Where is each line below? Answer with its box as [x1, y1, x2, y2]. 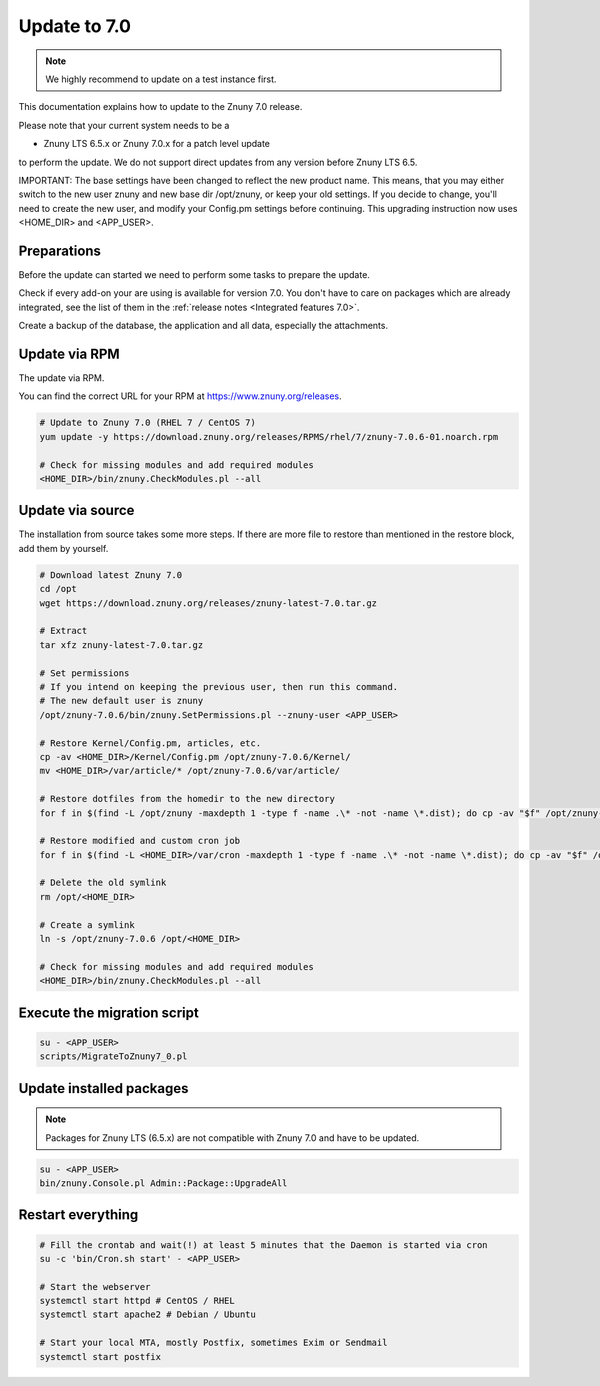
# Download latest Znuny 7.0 [39, 569, 183, 580]
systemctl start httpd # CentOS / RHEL [39, 1295, 235, 1307]
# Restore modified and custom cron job [39, 835, 240, 847]
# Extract [39, 625, 88, 637]
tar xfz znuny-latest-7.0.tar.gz [39, 639, 204, 650]
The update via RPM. [18, 372, 105, 384]
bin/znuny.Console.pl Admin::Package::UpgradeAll [39, 1177, 288, 1189]
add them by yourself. [18, 542, 109, 554]
